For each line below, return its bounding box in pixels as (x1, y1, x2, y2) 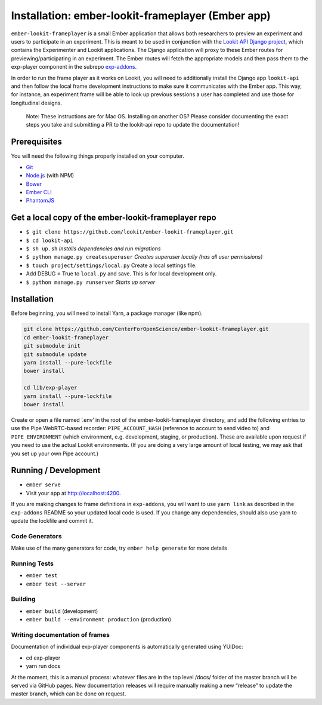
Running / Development (11, 465, 101, 476)
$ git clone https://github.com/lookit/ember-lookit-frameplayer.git (26, 229, 234, 235)
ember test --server (26, 580, 86, 587)
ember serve (26, 482, 61, 488)
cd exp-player (26, 654, 61, 661)
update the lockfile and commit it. (11, 517, 94, 524)
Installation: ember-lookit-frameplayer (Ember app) (11, 9, 271, 22)
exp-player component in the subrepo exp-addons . (11, 63, 137, 70)
